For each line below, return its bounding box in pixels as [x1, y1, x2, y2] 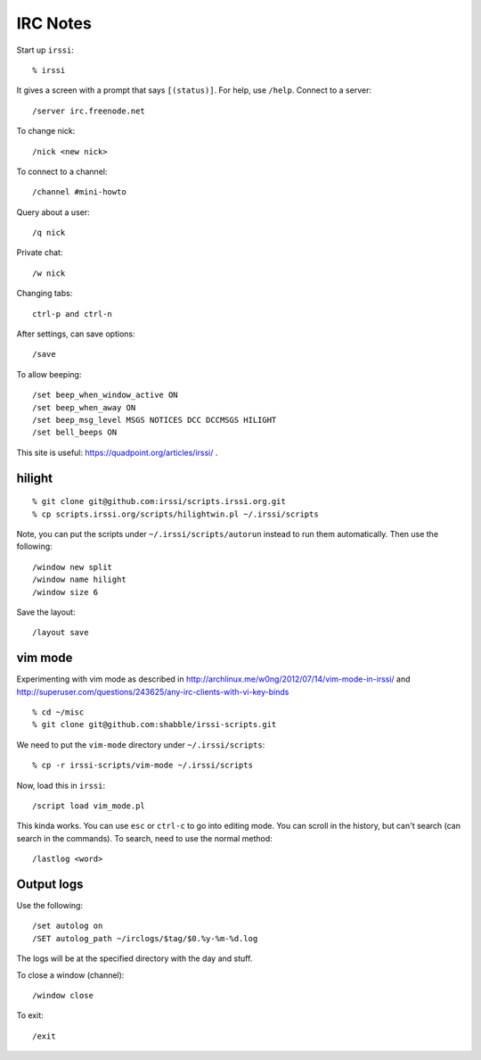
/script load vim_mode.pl [32, 800, 146, 811]
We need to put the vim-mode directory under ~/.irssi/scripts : [16, 739, 265, 749]
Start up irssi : [16, 45, 75, 55]
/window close [32, 990, 94, 1000]
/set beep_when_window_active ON [32, 390, 178, 401]
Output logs [16, 876, 84, 891]
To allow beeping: [16, 369, 82, 379]
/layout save [32, 627, 89, 638]
